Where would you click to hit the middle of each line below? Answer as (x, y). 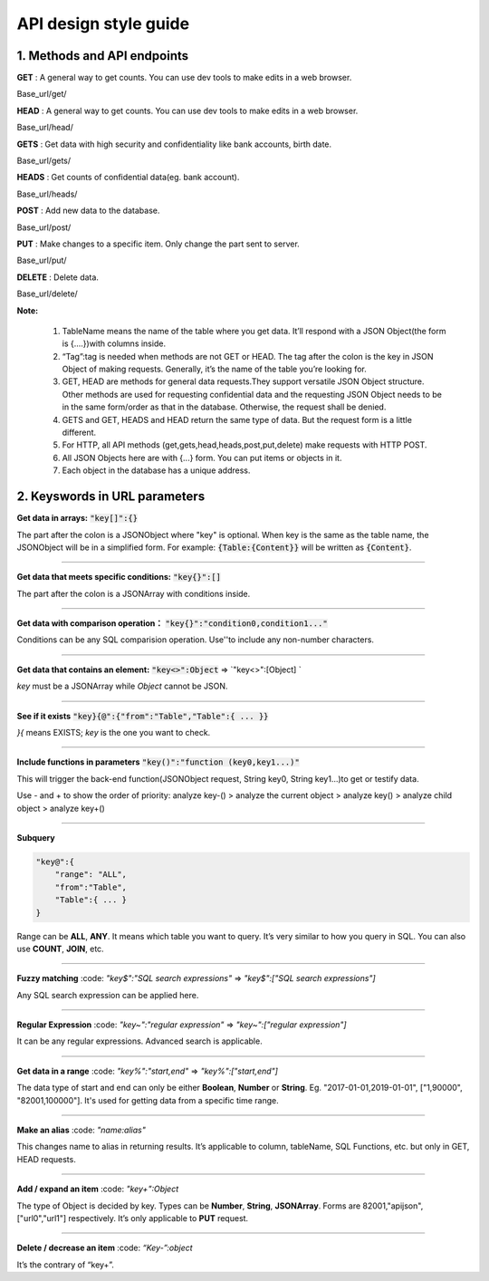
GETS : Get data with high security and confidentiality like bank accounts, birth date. (174, 144)
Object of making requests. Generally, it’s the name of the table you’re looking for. (214, 369)
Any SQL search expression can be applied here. (108, 995)
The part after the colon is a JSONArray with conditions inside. (134, 593)
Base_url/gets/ (44, 161)
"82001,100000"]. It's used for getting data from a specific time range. (148, 1100)
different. (79, 433)
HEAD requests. (46, 1159)
